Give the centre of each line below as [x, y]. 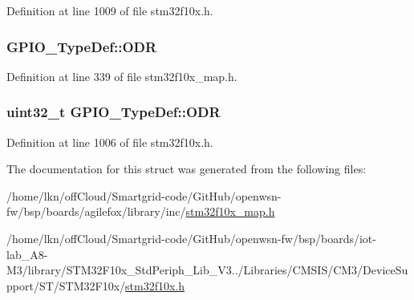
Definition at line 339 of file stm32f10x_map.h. [122, 76]
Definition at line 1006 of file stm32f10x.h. [110, 142]
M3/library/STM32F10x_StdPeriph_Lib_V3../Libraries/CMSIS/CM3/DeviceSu [207, 270]
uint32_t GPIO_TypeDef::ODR [114, 112]
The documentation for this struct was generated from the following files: [187, 169]
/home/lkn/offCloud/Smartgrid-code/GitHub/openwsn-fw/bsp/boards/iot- [191, 238]
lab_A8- [27, 254]
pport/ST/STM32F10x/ [66, 285]
